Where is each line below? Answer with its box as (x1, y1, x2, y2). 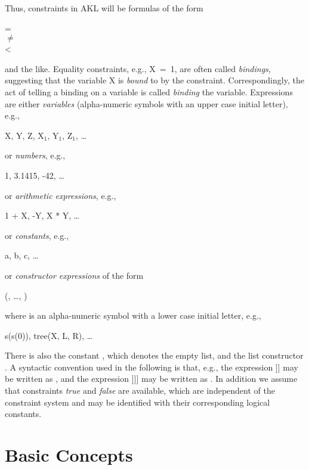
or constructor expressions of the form (5, 269, 144, 281)
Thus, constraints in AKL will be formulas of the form (5, 2, 203, 14)
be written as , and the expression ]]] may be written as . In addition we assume (5, 372, 298, 385)
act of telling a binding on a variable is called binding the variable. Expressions (5, 85, 293, 98)
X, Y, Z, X (5, 129, 44, 141)
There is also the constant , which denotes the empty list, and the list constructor (5, 349, 304, 362)
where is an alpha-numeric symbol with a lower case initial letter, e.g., (5, 309, 261, 322)
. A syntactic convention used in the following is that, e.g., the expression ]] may (5, 360, 298, 373)
